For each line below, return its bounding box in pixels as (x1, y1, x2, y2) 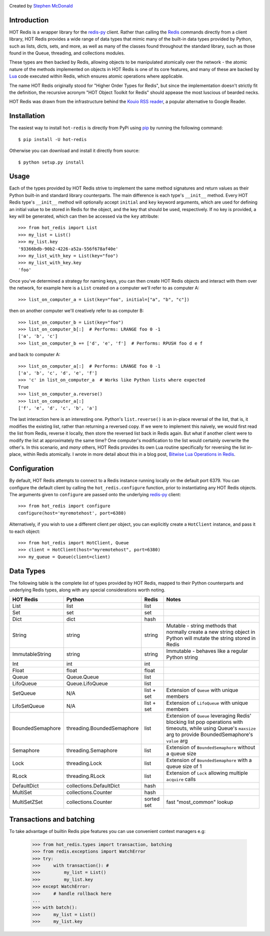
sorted (144, 795, 160, 802)
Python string (166, 654, 198, 661)
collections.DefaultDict (66, 782, 120, 789)
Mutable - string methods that (166, 622, 237, 629)
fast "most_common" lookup (166, 798, 233, 805)
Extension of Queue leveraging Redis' (166, 712, 252, 719)
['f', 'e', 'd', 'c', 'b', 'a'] (18, 405, 97, 411)
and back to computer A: (9, 352, 60, 358)
